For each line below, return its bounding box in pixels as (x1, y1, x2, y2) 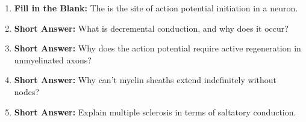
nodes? (14, 85, 40, 97)
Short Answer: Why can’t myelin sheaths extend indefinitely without (14, 74, 276, 86)
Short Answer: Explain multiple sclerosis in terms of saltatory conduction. (14, 105, 296, 118)
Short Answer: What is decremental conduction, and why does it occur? (14, 22, 289, 34)
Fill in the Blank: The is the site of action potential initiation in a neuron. (14, 2, 298, 14)
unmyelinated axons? (14, 53, 92, 66)
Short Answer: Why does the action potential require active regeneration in (14, 42, 301, 54)
